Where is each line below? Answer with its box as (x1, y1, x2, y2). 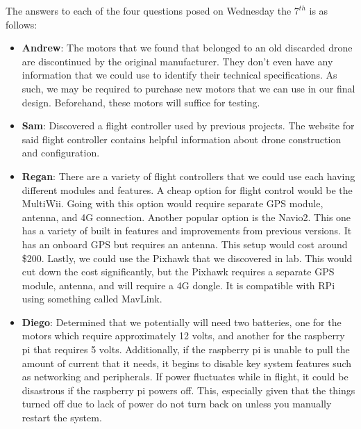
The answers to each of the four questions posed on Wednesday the (6, 3, 292, 17)
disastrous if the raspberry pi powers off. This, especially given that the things (22, 382, 355, 397)
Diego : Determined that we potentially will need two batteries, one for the (22, 314, 342, 329)
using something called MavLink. (22, 291, 162, 306)
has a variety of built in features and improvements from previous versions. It (22, 223, 352, 238)
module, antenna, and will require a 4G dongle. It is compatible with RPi (22, 277, 335, 292)
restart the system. (22, 410, 102, 425)
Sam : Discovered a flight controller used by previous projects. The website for (22, 118, 355, 133)
